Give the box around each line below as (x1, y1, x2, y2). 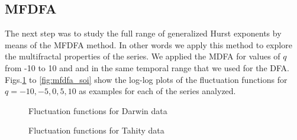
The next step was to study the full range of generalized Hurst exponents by (5, 27, 282, 39)
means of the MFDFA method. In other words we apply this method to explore (5, 38, 292, 51)
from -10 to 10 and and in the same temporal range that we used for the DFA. (5, 61, 289, 74)
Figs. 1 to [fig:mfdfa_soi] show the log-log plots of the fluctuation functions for (5, 73, 288, 85)
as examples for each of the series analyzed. (79, 85, 236, 97)
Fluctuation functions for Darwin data (28, 104, 167, 116)
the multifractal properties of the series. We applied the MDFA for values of (5, 50, 280, 62)
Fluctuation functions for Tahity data (28, 124, 164, 136)
